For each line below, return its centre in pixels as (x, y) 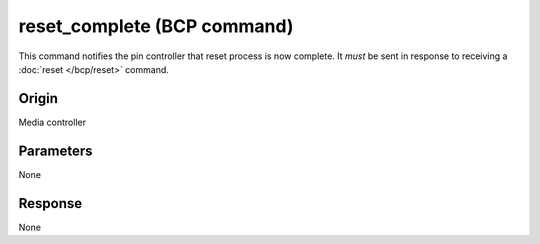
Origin (38, 98)
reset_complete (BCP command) (156, 26)
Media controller (52, 122)
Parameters (55, 150)
